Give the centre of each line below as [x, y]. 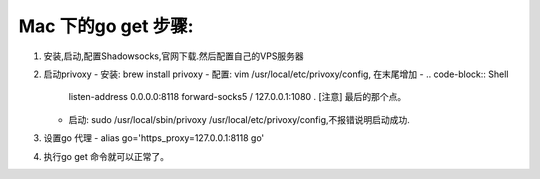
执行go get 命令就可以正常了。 [106, 156]
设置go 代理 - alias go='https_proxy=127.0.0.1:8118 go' [154, 138]
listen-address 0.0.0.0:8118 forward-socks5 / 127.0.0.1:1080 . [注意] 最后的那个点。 [237, 97]
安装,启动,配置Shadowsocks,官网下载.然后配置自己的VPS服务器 [173, 56]
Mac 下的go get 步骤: [106, 26]
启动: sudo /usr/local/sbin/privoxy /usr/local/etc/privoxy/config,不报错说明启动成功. [239, 119]
